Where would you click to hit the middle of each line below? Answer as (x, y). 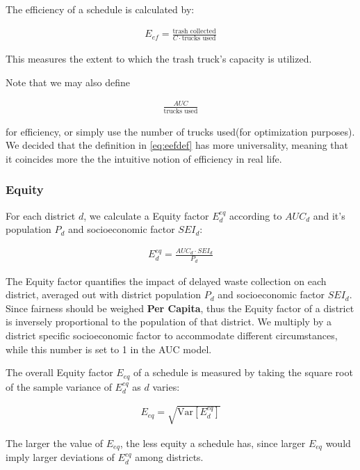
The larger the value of (55, 443)
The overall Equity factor (59, 372)
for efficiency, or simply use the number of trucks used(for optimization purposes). (180, 131)
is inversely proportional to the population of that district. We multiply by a (169, 322)
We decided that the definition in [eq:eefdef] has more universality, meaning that (177, 145)
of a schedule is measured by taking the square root (243, 372)
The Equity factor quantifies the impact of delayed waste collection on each (166, 281)
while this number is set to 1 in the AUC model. (109, 349)
